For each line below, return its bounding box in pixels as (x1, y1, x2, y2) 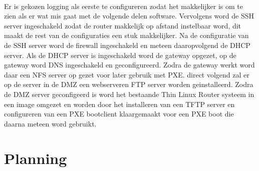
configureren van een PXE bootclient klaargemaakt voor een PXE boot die (4, 108, 234, 119)
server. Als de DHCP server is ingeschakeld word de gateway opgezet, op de (4, 49, 236, 60)
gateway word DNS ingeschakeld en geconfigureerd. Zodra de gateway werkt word (4, 59, 255, 70)
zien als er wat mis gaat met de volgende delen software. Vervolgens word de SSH (4, 10, 254, 21)
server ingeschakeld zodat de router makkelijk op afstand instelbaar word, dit (4, 20, 241, 30)
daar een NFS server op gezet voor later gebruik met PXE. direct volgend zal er (4, 69, 249, 79)
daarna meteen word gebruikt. (4, 118, 97, 128)
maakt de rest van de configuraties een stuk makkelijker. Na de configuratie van (4, 30, 249, 40)
